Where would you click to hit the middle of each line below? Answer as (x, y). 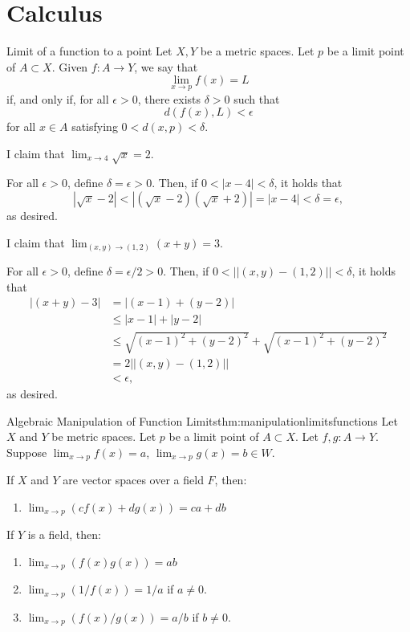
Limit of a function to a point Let (89, 51)
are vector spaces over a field (133, 480)
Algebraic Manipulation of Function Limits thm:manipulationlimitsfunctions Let (202, 420)
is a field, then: (64, 534)
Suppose (27, 452)
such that (257, 98)
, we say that (166, 66)
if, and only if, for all (58, 98)
